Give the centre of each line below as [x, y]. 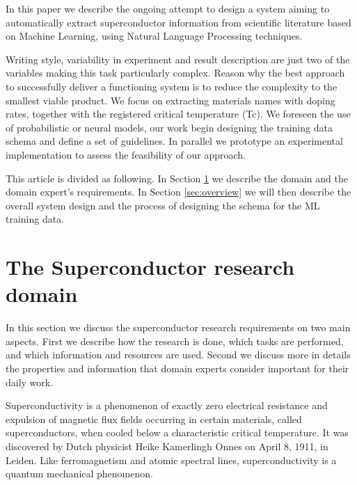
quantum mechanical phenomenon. [79, 474]
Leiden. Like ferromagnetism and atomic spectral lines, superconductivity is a [171, 460]
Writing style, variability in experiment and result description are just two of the [178, 59]
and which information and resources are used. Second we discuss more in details [178, 355]
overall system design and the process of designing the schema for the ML [163, 205]
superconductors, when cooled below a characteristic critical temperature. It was [177, 432]
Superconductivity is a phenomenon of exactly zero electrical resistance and [167, 405]
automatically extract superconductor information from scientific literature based [178, 22]
